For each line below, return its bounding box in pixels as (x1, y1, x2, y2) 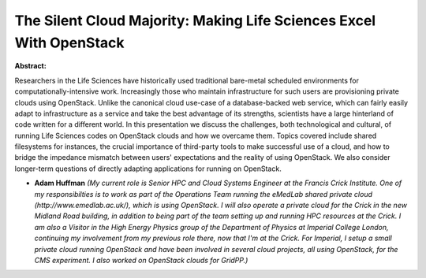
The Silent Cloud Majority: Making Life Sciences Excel (14, 12, 376, 29)
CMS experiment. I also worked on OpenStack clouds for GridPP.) (34, 255, 248, 265)
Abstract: (14, 61, 47, 71)
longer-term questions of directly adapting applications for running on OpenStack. (14, 164, 282, 173)
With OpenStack (14, 34, 125, 51)
